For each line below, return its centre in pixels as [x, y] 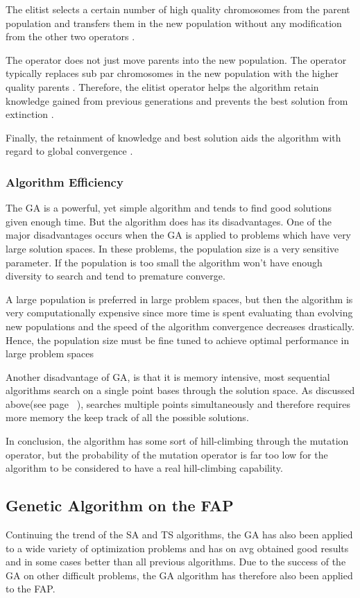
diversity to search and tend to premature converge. [115, 276]
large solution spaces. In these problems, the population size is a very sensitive [172, 248]
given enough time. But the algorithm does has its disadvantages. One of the [169, 221]
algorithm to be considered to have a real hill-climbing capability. [144, 468]
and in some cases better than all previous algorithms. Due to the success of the [176, 562]
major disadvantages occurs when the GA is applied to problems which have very [179, 235]
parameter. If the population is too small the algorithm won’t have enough [164, 262]
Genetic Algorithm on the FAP [120, 505]
